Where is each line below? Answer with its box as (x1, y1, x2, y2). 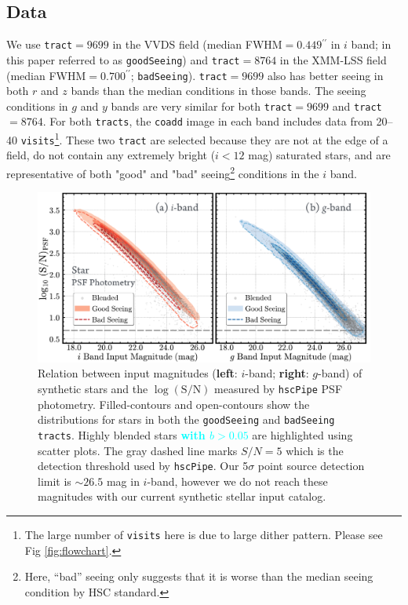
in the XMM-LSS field (279, 51, 387, 67)
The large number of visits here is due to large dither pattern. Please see (24, 526, 383, 542)
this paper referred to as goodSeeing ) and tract (6, 51, 240, 67)
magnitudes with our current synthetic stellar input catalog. (38, 488, 326, 505)
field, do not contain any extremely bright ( (6, 147, 216, 163)
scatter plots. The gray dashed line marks (38, 442, 238, 458)
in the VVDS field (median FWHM (112, 36, 282, 53)
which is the (286, 442, 344, 458)
